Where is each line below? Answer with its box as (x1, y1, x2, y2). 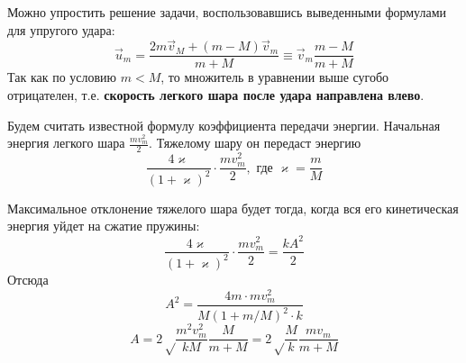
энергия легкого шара (7, 133, 125, 152)
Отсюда (7, 269, 49, 288)
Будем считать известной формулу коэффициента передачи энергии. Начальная (7, 115, 441, 134)
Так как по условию (7, 68, 117, 86)
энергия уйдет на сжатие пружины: (7, 216, 200, 235)
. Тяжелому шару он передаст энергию (149, 133, 361, 152)
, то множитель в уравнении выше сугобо (160, 68, 389, 86)
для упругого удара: (7, 20, 115, 39)
